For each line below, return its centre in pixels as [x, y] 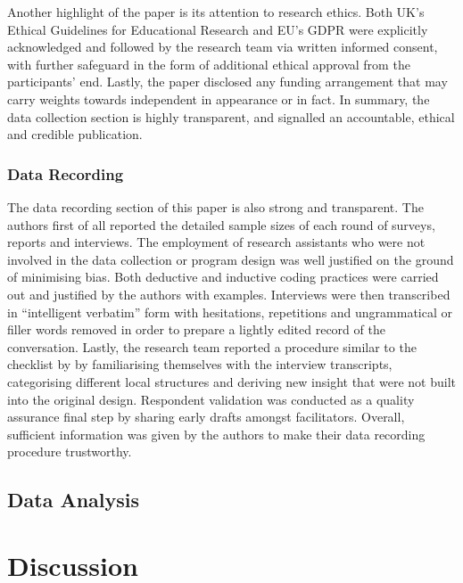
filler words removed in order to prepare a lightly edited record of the [196, 329]
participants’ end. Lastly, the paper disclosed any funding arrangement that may [227, 82]
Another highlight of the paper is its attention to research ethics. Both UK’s [216, 12]
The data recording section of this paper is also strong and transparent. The [215, 206]
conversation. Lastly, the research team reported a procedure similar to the [212, 346]
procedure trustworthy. [70, 452]
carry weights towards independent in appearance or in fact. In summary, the [219, 99]
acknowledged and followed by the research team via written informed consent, [223, 47]
